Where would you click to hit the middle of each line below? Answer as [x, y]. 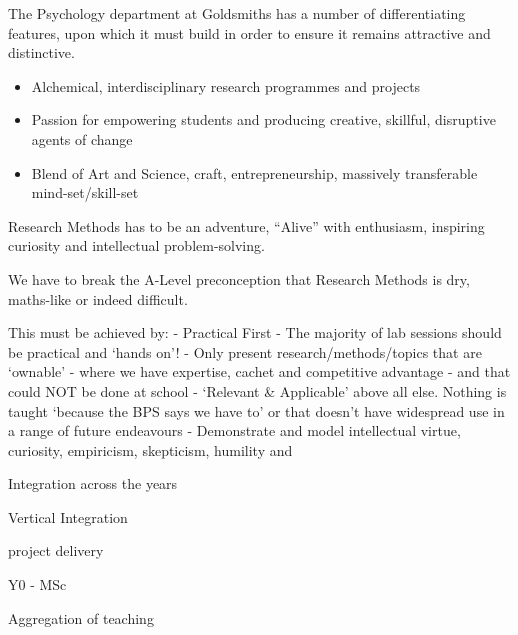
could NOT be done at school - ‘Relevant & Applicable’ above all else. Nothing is [257, 390]
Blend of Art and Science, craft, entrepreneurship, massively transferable [254, 172]
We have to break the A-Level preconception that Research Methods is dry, [239, 278]
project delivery [56, 550]
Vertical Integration [68, 516]
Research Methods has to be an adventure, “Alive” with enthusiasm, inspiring [246, 225]
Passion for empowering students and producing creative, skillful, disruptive [263, 119]
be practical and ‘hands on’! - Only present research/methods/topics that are [245, 351]
